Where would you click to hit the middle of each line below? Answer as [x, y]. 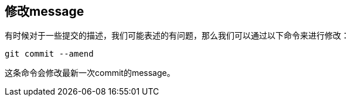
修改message [45, 11]
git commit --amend [49, 54]
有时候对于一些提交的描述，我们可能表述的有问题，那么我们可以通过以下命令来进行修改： [177, 36]
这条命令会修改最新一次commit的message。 [90, 73]
